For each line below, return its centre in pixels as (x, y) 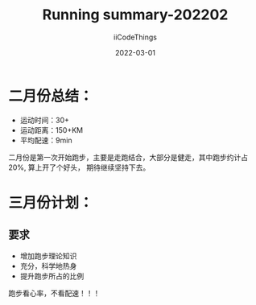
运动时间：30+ (45, 120)
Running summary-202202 (135, 15)
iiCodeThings (135, 37)
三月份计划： (51, 202)
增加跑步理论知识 (48, 256)
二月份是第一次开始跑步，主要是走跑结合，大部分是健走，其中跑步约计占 (128, 157)
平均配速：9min (46, 140)
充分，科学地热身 (48, 266)
